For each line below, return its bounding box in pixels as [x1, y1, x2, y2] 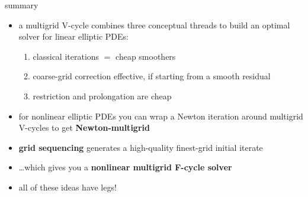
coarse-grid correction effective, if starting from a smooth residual [33, 70, 271, 82]
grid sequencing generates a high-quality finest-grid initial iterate [18, 141, 263, 153]
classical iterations [33, 50, 100, 62]
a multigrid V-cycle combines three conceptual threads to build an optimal [18, 18, 290, 31]
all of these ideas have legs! [18, 180, 117, 193]
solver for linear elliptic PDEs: [18, 30, 129, 43]
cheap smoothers [115, 50, 176, 62]
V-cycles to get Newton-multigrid [18, 121, 150, 134]
